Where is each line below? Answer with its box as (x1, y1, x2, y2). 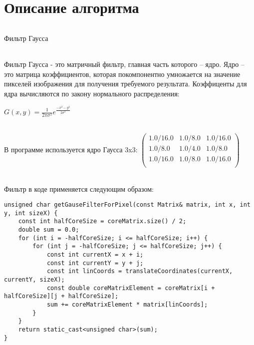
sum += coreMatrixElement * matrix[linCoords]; (46, 301, 208, 309)
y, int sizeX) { (4, 209, 58, 217)
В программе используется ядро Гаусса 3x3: (4, 144, 138, 154)
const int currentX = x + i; (46, 251, 144, 259)
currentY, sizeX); (4, 276, 65, 284)
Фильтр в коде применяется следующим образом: (4, 183, 154, 194)
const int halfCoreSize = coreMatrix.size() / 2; (18, 218, 187, 225)
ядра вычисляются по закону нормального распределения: (4, 88, 180, 98)
